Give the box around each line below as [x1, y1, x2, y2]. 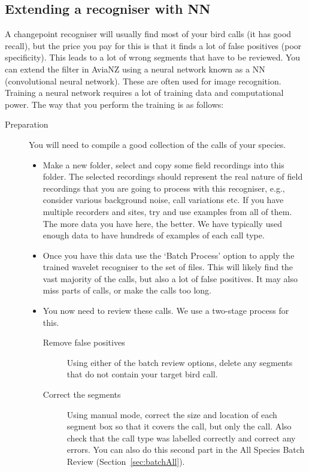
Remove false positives [43, 336, 125, 349]
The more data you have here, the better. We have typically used [43, 217, 282, 229]
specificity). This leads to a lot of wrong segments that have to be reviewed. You [5, 51, 301, 63]
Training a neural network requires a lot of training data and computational [5, 86, 284, 99]
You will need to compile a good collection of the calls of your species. [29, 138, 286, 150]
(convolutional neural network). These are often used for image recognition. [5, 74, 281, 87]
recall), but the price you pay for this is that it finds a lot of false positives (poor [5, 39, 302, 52]
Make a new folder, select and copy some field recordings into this [43, 158, 284, 171]
